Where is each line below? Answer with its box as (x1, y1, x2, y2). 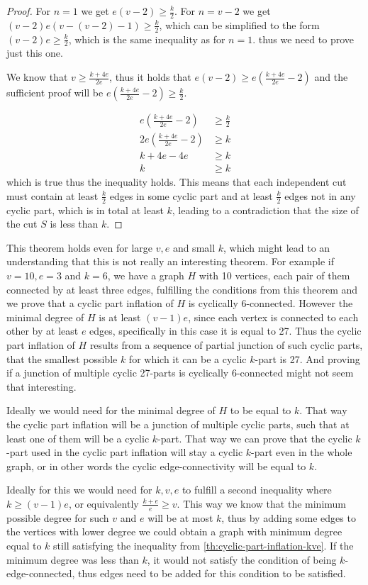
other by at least (6, 323, 79, 338)
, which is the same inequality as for (68, 31, 225, 46)
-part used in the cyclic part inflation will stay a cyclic (6, 445, 243, 459)
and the (314, 69, 348, 84)
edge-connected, (6, 566, 75, 581)
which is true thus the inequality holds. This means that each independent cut (6, 174, 347, 189)
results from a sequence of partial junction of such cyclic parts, (89, 337, 363, 352)
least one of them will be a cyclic (6, 430, 150, 445)
